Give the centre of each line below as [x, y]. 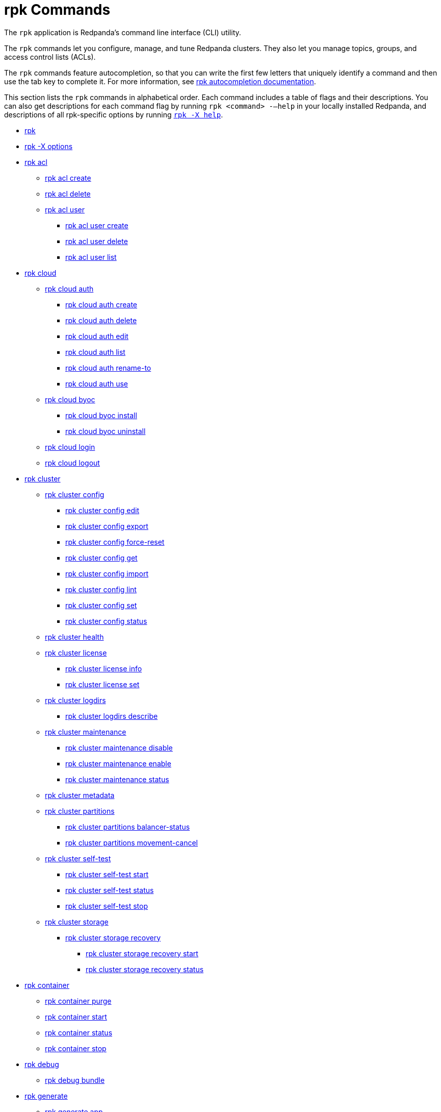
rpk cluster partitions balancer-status [128, 827]
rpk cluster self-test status [110, 890]
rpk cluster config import [107, 573]
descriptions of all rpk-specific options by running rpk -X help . [114, 114]
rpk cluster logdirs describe [112, 716]
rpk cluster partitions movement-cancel [132, 842]
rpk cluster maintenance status [117, 779]
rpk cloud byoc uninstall [106, 431]
